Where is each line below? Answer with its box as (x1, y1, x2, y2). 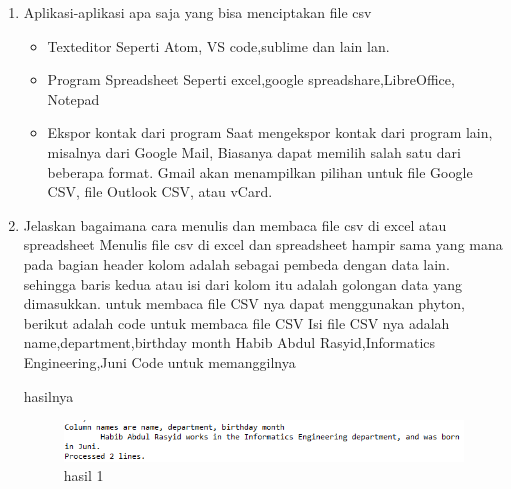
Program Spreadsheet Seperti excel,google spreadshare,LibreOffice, (47, 69, 455, 90)
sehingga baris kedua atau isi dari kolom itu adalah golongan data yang (23, 273, 463, 294)
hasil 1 (63, 465, 104, 486)
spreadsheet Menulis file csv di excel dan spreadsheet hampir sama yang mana (23, 234, 503, 255)
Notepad (47, 88, 100, 109)
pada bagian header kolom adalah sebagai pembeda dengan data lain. (23, 253, 450, 274)
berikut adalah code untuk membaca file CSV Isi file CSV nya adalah (23, 312, 450, 333)
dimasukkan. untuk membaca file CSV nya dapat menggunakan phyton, (23, 293, 465, 314)
